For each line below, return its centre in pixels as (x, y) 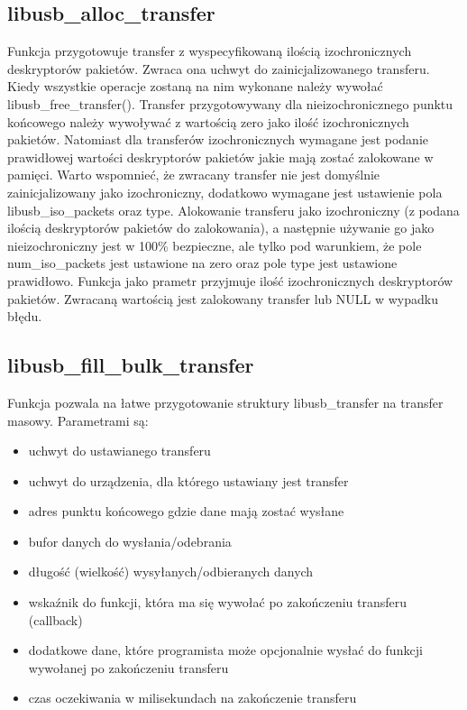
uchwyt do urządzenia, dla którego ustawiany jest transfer (188, 480)
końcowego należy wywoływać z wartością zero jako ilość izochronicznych (208, 121)
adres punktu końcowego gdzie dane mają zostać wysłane (186, 511)
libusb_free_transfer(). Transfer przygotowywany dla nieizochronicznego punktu (230, 103)
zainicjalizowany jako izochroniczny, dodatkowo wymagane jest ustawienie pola (225, 192)
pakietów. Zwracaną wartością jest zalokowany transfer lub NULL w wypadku (223, 298)
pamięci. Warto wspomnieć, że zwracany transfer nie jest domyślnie (194, 175)
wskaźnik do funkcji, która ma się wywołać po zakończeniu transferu (218, 602)
